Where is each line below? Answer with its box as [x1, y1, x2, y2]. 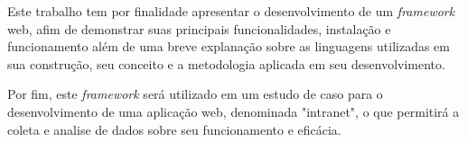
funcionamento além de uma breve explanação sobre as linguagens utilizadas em [7, 37, 450, 56]
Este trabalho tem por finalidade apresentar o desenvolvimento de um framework [7, 2, 455, 20]
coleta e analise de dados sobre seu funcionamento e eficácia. [7, 120, 341, 138]
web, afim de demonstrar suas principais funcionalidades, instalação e [7, 19, 391, 38]
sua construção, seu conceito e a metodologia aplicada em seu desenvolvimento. [7, 54, 445, 73]
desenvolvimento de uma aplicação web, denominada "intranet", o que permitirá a [7, 102, 460, 120]
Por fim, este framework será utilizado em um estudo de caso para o [7, 84, 383, 103]
